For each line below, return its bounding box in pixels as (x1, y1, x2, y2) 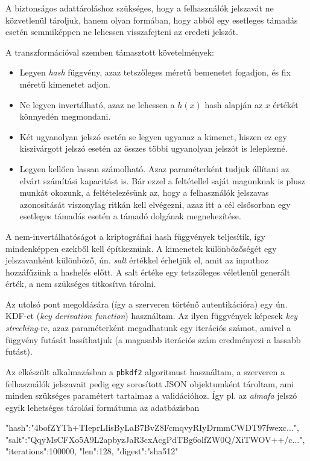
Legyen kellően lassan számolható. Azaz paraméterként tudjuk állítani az (19, 162, 289, 175)
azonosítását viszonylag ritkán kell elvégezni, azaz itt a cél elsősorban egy (19, 198, 291, 210)
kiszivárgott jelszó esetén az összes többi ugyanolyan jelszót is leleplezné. (19, 142, 288, 155)
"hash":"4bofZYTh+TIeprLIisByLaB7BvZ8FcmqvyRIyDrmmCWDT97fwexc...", (5, 421, 299, 434)
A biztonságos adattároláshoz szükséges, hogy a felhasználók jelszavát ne (5, 2, 274, 14)
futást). (5, 345, 33, 358)
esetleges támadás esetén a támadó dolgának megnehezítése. (19, 210, 241, 222)
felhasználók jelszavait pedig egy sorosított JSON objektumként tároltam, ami (5, 377, 294, 390)
